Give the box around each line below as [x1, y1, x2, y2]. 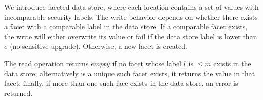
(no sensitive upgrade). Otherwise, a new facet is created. [10, 41, 187, 52]
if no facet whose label [112, 58, 182, 68]
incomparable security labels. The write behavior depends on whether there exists [4, 11, 258, 22]
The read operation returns [4, 58, 89, 68]
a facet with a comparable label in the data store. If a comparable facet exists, [4, 21, 248, 32]
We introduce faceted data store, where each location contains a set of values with [4, 2, 259, 12]
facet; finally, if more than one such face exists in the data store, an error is [4, 78, 238, 88]
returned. [4, 87, 33, 98]
